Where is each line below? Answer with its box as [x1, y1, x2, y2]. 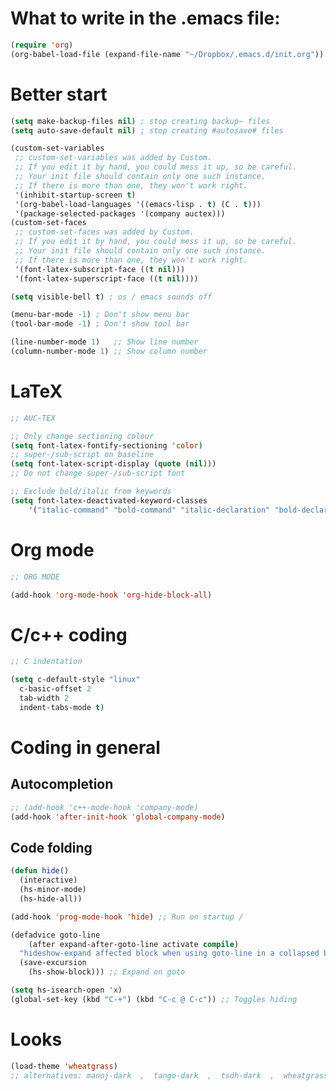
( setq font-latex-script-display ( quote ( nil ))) [10, 459, 217, 469]
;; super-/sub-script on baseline [10, 450, 155, 460]
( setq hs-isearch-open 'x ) [10, 985, 123, 995]
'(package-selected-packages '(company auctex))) [14, 208, 226, 219]
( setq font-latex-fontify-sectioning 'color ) [10, 440, 203, 451]
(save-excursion [19, 958, 87, 968]
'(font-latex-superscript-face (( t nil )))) [14, 273, 199, 284]
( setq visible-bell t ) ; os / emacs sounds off [10, 292, 213, 302]
